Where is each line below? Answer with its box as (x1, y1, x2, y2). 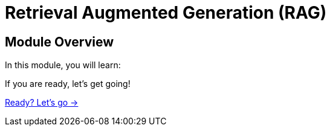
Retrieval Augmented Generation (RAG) (5, 2, 327, 23)
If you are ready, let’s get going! (5, 78, 131, 89)
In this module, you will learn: (5, 60, 121, 71)
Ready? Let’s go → (5, 97, 79, 108)
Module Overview (5, 34, 114, 50)
